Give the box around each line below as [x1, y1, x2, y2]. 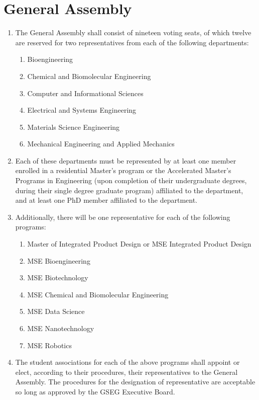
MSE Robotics [27, 340, 72, 350]
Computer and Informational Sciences [27, 88, 144, 98]
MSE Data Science [27, 306, 85, 316]
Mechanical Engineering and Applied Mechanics [27, 138, 175, 149]
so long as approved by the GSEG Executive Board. [15, 386, 175, 396]
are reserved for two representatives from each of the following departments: [15, 37, 249, 47]
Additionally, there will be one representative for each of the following [15, 211, 230, 222]
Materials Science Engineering [27, 121, 120, 132]
